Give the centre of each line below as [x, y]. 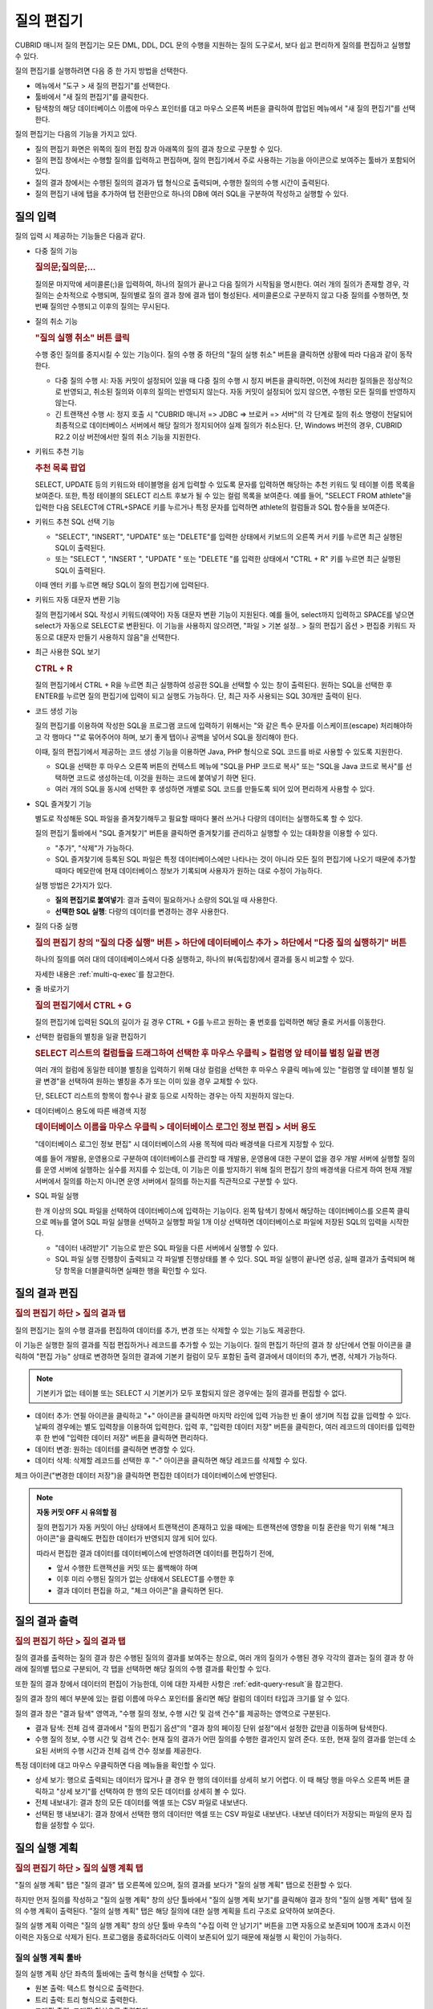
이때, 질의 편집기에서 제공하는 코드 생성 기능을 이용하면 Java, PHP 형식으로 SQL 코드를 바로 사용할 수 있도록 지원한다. [219, 752]
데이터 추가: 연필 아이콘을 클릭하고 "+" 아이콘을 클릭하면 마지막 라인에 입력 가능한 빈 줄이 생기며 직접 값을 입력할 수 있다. [223, 1415]
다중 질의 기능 [57, 251]
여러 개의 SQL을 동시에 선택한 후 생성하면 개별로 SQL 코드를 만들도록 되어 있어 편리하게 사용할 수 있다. [215, 789]
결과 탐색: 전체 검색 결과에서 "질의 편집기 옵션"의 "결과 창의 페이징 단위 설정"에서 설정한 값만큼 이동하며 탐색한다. [211, 1728]
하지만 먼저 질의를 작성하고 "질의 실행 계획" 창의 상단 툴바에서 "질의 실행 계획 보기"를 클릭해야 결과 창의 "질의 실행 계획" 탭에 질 [213, 1900]
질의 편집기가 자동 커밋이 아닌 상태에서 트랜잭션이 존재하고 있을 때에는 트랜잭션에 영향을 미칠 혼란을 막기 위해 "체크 [215, 1527]
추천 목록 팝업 [60, 468]
